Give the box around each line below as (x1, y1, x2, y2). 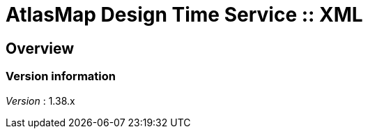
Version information (6, 69, 116, 84)
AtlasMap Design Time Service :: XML (6, 3, 363, 27)
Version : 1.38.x (6, 94, 75, 107)
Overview (6, 39, 75, 57)
